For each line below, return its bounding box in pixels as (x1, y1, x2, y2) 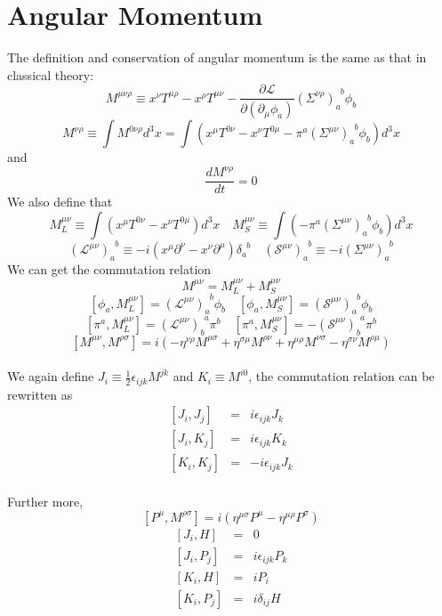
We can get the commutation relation (7, 260, 212, 279)
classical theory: (7, 65, 94, 84)
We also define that (7, 192, 113, 211)
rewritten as (7, 385, 73, 403)
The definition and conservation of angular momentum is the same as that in (7, 48, 427, 67)
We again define (7, 367, 94, 385)
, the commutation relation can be (248, 367, 435, 385)
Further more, (7, 492, 84, 511)
